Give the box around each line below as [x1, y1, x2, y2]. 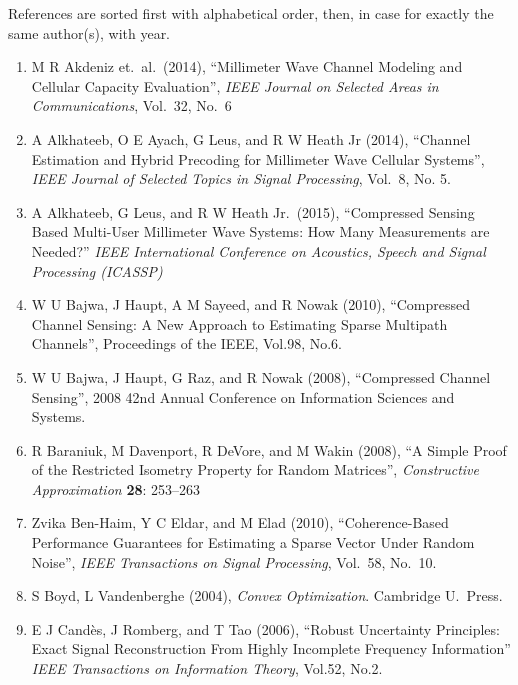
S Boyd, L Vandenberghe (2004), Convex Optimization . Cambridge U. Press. [31, 585, 503, 606]
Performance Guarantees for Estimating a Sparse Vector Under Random [31, 532, 475, 553]
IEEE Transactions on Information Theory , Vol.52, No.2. [31, 658, 383, 679]
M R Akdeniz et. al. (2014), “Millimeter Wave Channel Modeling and [31, 56, 463, 77]
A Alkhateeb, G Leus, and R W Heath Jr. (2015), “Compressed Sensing [31, 201, 475, 222]
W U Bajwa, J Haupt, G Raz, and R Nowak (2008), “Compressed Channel [31, 366, 491, 387]
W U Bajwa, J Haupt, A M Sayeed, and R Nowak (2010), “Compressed [31, 294, 471, 315]
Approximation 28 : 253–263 [31, 478, 201, 499]
